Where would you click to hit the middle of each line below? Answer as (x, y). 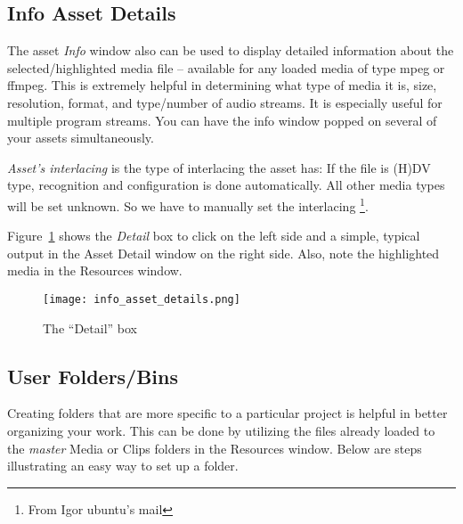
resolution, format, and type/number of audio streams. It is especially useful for (225, 102)
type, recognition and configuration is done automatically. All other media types (226, 185)
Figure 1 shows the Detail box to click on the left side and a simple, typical (214, 236)
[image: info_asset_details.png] (142, 299)
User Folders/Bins (93, 376)
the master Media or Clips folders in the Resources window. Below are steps (215, 448)
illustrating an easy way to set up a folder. (123, 466)
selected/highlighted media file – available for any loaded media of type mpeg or (226, 67)
